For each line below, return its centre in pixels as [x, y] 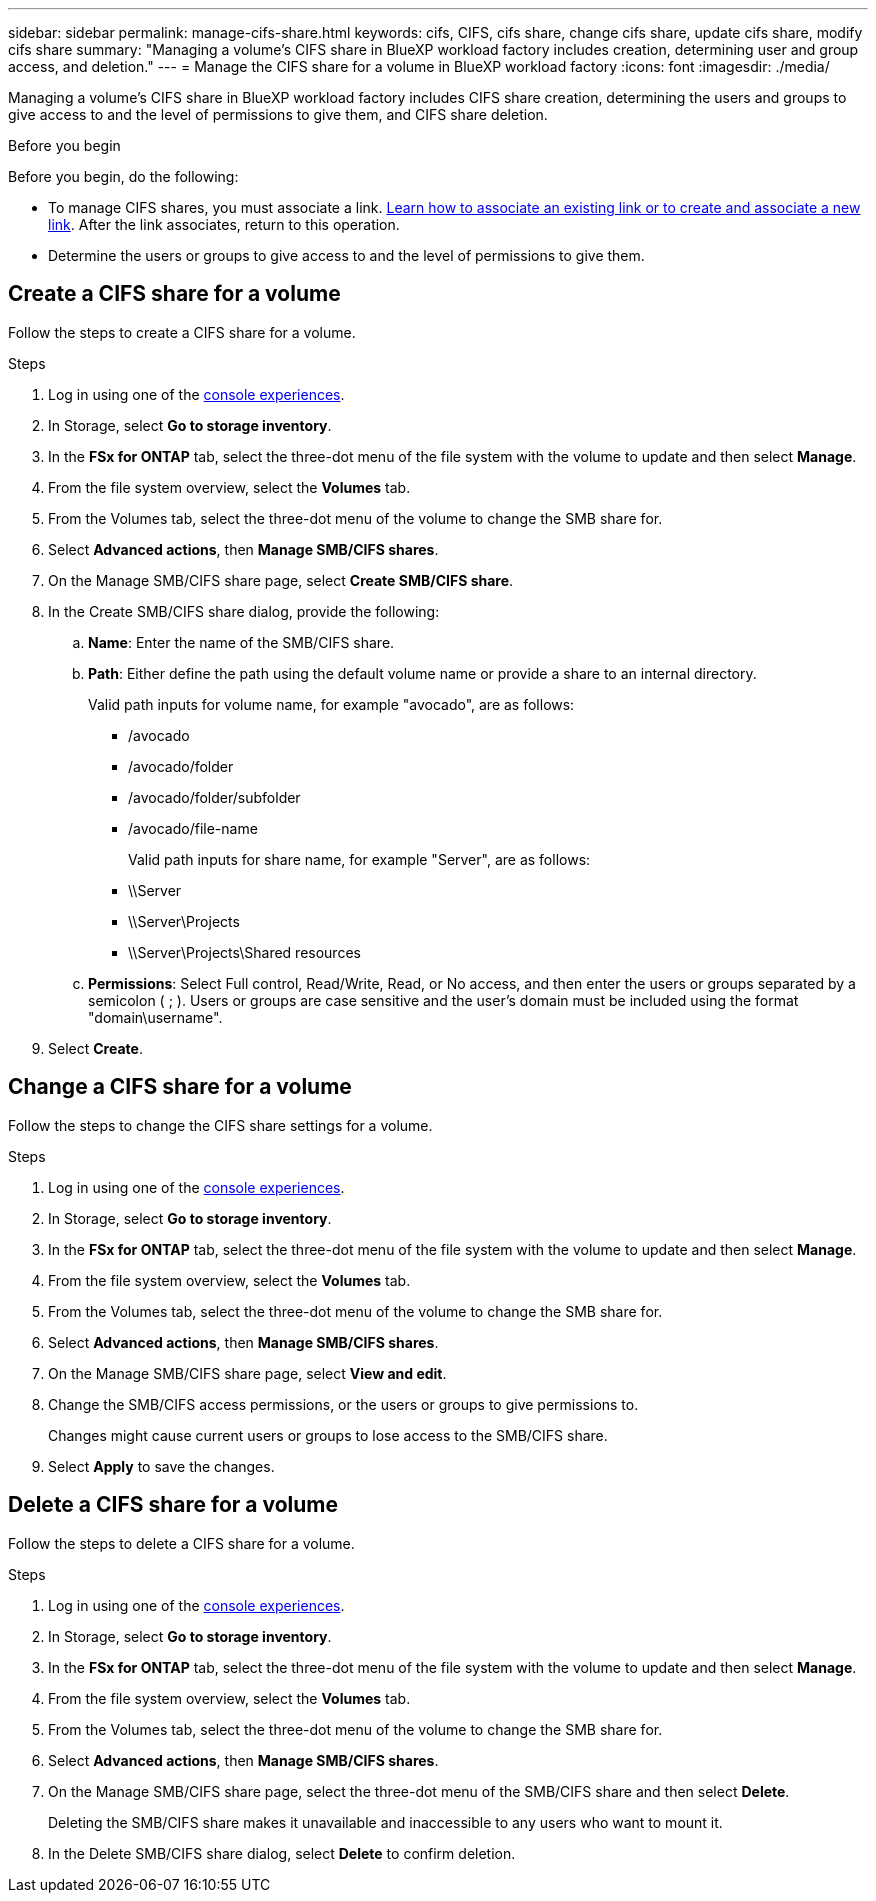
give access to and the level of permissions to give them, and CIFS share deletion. [278, 114]
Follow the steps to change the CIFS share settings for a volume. [220, 1125]
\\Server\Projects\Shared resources [244, 952]
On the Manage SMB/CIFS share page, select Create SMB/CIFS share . [281, 580]
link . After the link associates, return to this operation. [224, 224]
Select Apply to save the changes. [161, 1466]
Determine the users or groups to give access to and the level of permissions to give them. [346, 255]
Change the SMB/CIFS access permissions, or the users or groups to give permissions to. [343, 1404]
